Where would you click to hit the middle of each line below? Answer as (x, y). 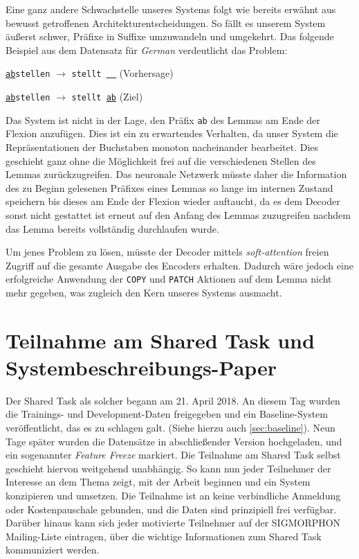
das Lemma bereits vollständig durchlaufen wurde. (112, 228)
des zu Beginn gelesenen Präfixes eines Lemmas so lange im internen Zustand (169, 187)
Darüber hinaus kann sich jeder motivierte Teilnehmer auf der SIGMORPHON (173, 523)
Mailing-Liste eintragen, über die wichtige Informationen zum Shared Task (164, 536)
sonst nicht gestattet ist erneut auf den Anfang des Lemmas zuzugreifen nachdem (178, 214)
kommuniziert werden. (53, 550)
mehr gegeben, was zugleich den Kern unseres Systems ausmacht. (144, 292)
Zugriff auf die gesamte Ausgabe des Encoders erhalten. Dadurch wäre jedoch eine (179, 265)
